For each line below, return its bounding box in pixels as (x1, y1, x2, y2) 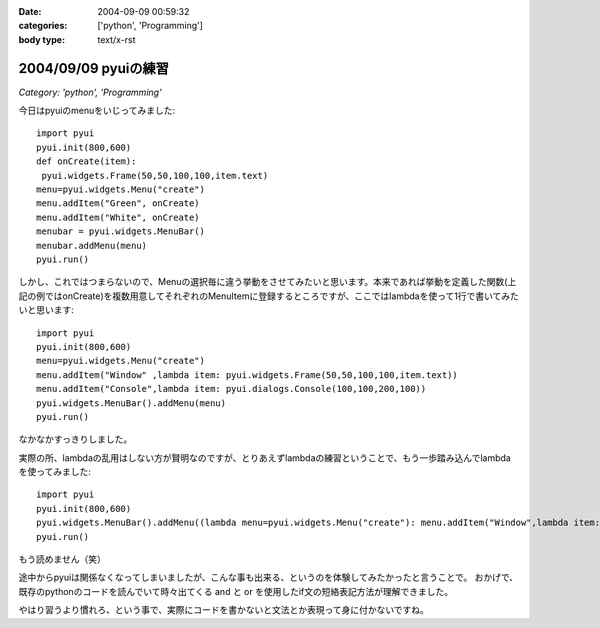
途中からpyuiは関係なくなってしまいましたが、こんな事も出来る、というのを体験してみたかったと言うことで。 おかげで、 (18, 571, 519, 584)
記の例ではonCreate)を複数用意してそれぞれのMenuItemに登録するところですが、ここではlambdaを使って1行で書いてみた (18, 290, 519, 302)
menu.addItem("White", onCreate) (36, 211, 200, 223)
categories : (18, 20, 68, 32)
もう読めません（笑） (18, 553, 107, 565)
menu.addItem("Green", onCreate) (36, 198, 200, 209)
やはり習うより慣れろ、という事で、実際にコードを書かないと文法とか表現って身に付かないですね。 (18, 604, 430, 616)
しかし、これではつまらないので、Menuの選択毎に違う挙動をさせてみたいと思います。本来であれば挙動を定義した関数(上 (18, 276, 517, 288)
